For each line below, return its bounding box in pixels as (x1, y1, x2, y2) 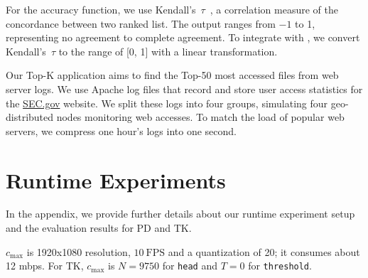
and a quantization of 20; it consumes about (168, 244, 360, 259)
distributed (6, 109, 54, 124)
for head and (162, 258, 217, 273)
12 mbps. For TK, (6, 258, 84, 273)
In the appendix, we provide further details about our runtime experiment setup (6, 206, 355, 221)
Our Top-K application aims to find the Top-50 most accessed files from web (6, 68, 339, 82)
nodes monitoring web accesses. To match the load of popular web (56, 109, 345, 124)
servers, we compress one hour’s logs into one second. (6, 123, 237, 138)
